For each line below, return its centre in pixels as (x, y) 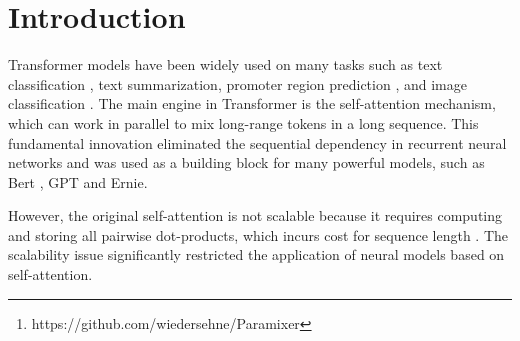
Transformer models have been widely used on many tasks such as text (225, 64)
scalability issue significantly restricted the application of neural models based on (256, 254)
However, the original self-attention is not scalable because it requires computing (255, 215)
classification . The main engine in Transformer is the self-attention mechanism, (252, 103)
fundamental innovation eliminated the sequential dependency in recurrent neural (257, 142)
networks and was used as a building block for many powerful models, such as (246, 162)
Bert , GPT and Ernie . (78, 181)
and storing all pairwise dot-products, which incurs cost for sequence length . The (258, 234)
